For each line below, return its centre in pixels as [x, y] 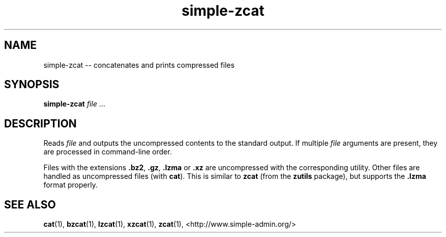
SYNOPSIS [32, 85]
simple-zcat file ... [74, 104]
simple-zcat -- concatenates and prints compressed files [139, 65]
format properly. [71, 185]
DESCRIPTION [40, 123]
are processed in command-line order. [108, 152]
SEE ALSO [30, 204]
